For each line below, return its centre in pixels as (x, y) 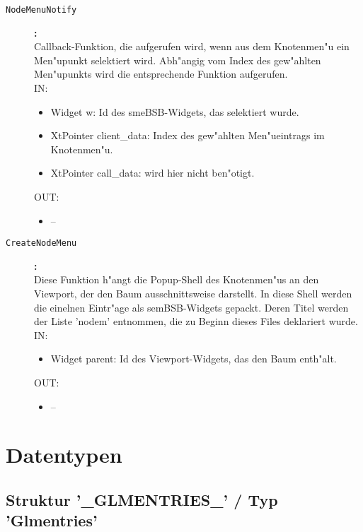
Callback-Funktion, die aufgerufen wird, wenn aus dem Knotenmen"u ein (192, 46)
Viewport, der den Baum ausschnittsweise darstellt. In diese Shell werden (193, 294)
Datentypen (64, 455)
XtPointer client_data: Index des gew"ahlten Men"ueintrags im (188, 135)
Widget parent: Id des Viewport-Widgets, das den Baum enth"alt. (194, 359)
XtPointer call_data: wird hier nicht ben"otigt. (152, 173)
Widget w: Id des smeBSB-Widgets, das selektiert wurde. (175, 111)
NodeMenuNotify (41, 10)
